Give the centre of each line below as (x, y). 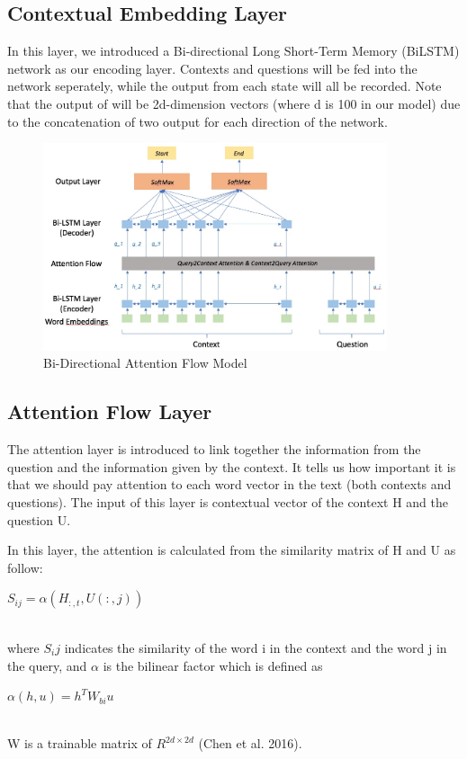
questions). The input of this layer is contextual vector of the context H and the (228, 502)
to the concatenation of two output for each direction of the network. (198, 121)
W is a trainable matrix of (80, 743)
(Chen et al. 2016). (250, 743)
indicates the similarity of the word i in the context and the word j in (256, 647)
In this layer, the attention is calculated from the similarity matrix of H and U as (232, 550)
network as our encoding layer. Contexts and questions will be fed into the (212, 68)
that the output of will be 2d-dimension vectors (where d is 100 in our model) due (234, 103)
